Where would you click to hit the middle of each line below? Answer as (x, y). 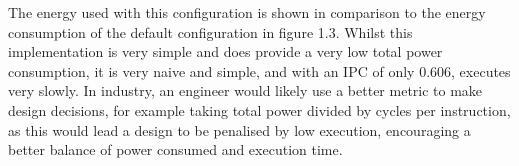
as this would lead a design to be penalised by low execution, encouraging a (239, 129)
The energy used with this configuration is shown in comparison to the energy (247, 12)
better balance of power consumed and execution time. (175, 149)
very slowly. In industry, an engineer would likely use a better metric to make (245, 90)
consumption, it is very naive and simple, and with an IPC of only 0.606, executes (259, 70)
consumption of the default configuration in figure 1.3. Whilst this (210, 31)
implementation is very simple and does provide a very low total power (225, 51)
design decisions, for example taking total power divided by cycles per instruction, (259, 109)
